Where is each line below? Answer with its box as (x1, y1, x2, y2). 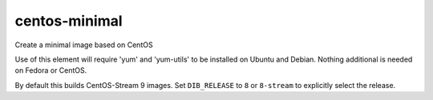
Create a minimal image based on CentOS (14, 40, 153, 50)
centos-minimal (14, 12, 123, 30)
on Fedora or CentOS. (14, 66, 87, 75)
